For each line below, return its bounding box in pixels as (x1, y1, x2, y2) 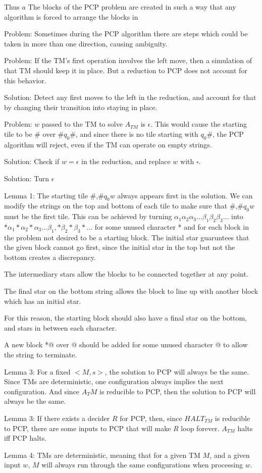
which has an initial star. (4, 295, 81, 306)
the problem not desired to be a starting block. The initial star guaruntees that (4, 232, 249, 242)
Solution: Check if (4, 156, 60, 167)
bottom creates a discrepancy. (4, 251, 96, 262)
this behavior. (4, 75, 46, 85)
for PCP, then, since (120, 413, 182, 424)
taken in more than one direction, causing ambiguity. (4, 38, 168, 48)
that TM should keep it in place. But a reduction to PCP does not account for (4, 65, 247, 75)
